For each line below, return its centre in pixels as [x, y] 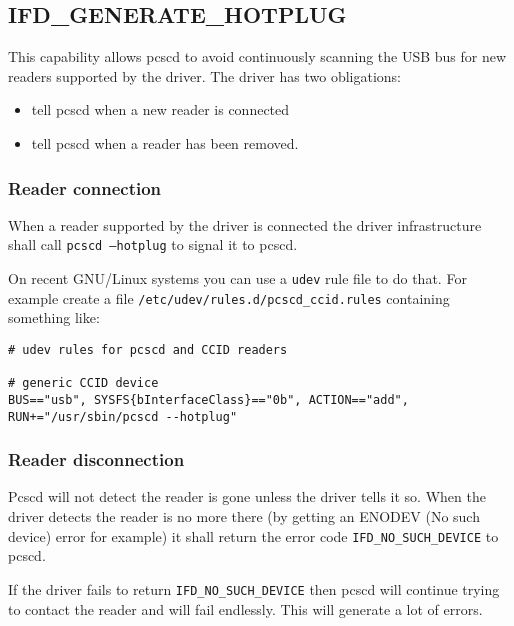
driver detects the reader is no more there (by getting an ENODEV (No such [244, 516]
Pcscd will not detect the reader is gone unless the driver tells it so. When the [247, 496]
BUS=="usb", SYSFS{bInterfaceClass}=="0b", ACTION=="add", [208, 399]
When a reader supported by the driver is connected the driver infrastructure [245, 224]
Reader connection [85, 187]
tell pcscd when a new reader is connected [160, 109]
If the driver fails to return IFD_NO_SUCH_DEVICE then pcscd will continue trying [254, 588]
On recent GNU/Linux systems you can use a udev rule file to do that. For [237, 278]
